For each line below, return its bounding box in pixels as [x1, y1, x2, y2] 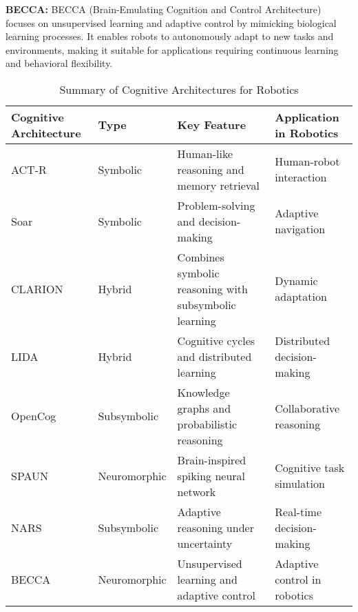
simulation [275, 475, 325, 492]
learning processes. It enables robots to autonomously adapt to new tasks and [6, 29, 334, 43]
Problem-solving [177, 197, 255, 213]
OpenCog [11, 408, 56, 424]
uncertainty [177, 535, 233, 551]
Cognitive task [275, 460, 345, 476]
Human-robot [275, 153, 340, 170]
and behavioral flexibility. [6, 56, 113, 70]
